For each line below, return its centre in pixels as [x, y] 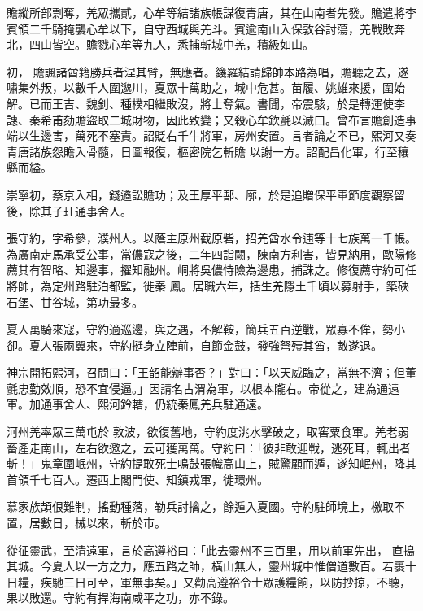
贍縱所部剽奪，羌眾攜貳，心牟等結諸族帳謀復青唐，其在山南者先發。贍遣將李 [211, 12]
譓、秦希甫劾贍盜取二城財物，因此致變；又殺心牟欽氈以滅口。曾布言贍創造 [206, 119]
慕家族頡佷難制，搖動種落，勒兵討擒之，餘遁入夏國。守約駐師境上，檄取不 [206, 506]
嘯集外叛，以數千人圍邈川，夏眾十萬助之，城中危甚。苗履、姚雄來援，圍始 [206, 87]
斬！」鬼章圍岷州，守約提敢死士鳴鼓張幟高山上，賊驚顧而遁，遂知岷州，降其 [211, 463]
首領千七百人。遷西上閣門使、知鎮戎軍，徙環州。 [137, 479]
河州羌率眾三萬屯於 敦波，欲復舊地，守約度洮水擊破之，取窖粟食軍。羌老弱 [208, 432]
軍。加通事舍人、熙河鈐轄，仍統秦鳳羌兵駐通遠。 [137, 404]
